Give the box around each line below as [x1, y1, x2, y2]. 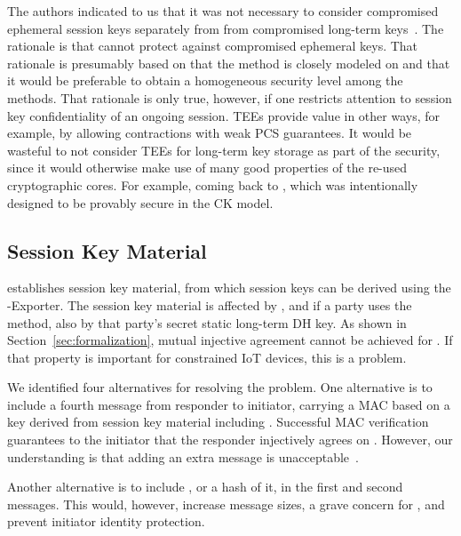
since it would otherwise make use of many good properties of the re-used [7, 158, 408, 177]
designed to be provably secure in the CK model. [7, 193, 274, 212]
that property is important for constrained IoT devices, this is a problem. [7, 348, 407, 366]
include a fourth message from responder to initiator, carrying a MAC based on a [7, 395, 450, 413]
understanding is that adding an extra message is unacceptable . [7, 447, 359, 466]
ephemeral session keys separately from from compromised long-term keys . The [7, 19, 444, 37]
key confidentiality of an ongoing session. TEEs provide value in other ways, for [7, 106, 441, 124]
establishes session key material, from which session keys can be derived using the [7, 278, 451, 297]
